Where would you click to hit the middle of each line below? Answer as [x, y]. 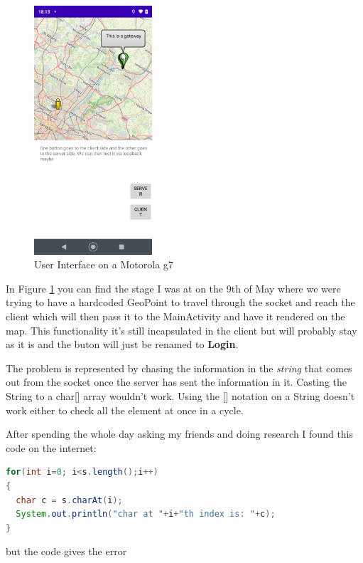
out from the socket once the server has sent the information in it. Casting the [177, 382]
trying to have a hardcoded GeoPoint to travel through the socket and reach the [180, 302]
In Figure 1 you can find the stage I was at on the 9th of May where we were [173, 288]
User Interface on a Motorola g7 [104, 264]
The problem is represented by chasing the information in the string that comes [179, 368]
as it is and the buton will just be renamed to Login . [122, 344]
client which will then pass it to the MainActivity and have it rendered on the [175, 316]
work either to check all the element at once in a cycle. [125, 410]
